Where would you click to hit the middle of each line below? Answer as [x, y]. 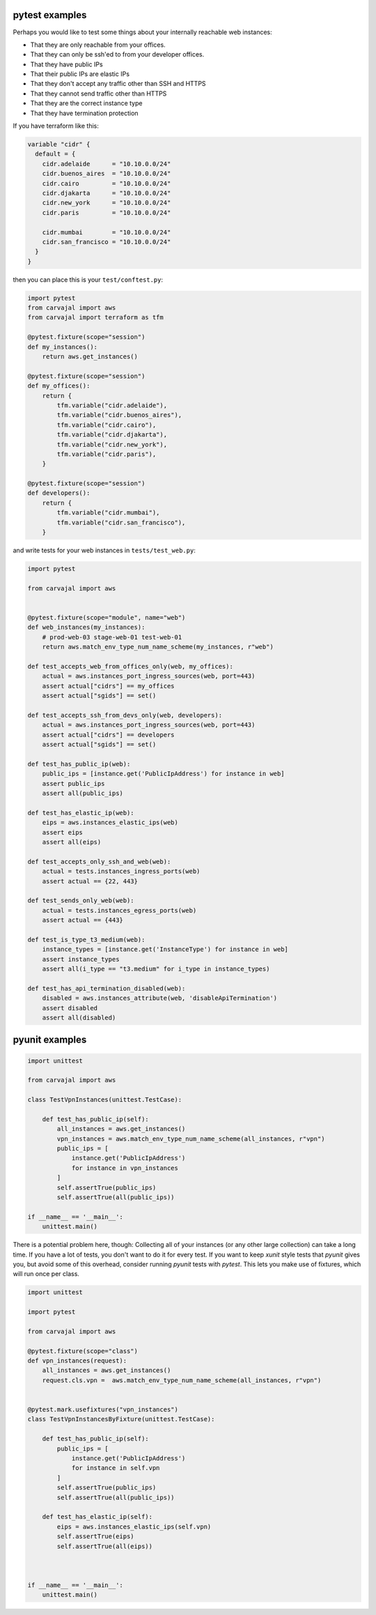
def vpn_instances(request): [77, 1361]
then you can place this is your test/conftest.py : [88, 280]
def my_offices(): [59, 386]
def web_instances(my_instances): [86, 627]
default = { [55, 154]
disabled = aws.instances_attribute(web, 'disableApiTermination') [160, 998]
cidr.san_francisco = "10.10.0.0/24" [107, 242]
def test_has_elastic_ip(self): [97, 1517]
